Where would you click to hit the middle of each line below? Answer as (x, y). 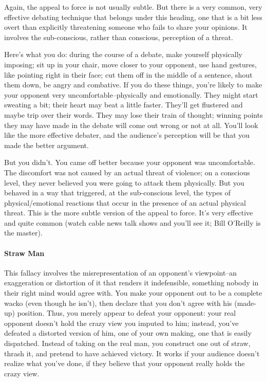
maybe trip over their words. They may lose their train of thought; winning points (133, 114)
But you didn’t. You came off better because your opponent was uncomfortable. (130, 162)
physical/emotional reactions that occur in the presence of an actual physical (125, 202)
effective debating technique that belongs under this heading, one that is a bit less (133, 17)
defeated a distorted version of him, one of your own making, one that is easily (128, 333)
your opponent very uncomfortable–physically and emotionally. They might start (131, 94)
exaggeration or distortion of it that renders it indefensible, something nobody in (131, 283)
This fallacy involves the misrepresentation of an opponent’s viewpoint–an (121, 272)
